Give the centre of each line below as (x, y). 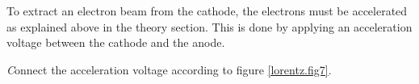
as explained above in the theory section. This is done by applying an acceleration (209, 26)
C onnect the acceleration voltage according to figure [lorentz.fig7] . (169, 69)
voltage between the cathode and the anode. (116, 42)
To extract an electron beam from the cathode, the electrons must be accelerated (207, 10)
